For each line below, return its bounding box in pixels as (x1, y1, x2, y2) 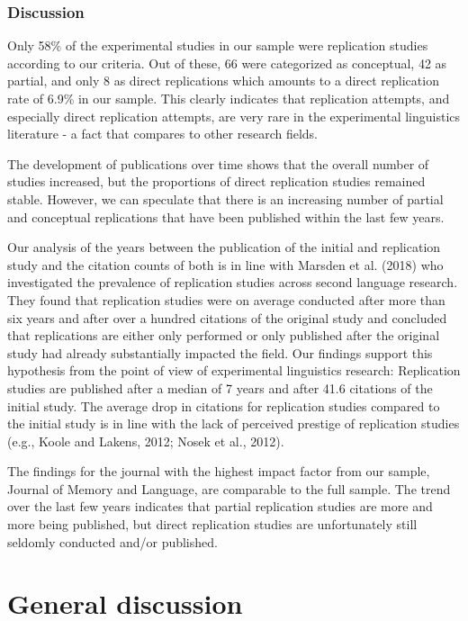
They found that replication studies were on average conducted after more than (7, 290, 445, 309)
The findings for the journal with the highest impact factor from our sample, (7, 462, 430, 481)
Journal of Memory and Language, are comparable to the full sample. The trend (7, 479, 451, 498)
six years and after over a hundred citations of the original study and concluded (7, 308, 447, 327)
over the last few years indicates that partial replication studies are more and (7, 497, 433, 516)
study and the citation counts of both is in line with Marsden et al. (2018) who (7, 255, 444, 274)
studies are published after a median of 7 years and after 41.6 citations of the (7, 378, 433, 397)
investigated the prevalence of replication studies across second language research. (7, 273, 458, 292)
